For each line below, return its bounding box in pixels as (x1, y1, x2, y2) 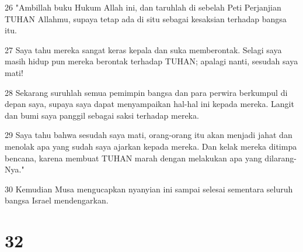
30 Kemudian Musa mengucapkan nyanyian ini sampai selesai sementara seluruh (5, 182, 293, 195)
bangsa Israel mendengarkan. (5, 194, 109, 206)
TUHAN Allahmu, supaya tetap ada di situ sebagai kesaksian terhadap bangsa (5, 12, 287, 25)
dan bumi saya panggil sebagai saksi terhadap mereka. (5, 109, 199, 121)
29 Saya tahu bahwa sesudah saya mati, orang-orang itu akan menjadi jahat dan (5, 129, 292, 141)
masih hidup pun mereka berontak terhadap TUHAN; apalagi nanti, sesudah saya (5, 55, 298, 67)
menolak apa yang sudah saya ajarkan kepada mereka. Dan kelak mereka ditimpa (5, 140, 297, 152)
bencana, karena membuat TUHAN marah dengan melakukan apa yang (5, 151, 262, 164)
